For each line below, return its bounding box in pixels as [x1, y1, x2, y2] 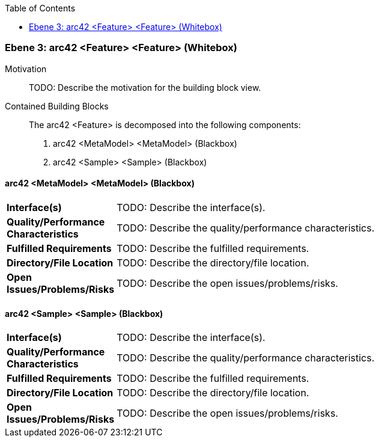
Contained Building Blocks [5, 100, 109, 111]
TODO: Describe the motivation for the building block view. [29, 82, 261, 93]
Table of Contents [5, 3, 76, 13]
